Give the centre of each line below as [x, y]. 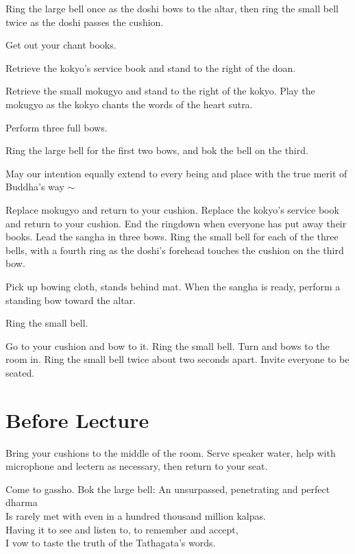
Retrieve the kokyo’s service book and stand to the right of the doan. [151, 67]
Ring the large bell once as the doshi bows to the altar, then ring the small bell [172, 8]
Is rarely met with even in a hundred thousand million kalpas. [136, 515]
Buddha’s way [35, 187]
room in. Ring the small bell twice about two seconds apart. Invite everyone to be [177, 359]
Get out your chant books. [61, 45]
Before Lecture [77, 419]
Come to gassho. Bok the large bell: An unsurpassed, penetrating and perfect [168, 489]
